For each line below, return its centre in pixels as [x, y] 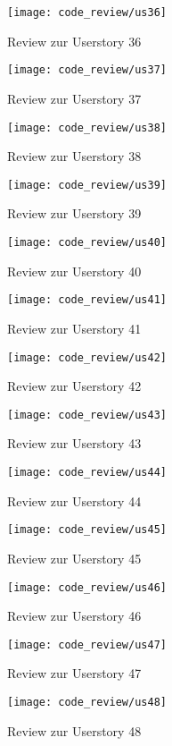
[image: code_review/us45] [87, 530]
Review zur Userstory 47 [74, 673]
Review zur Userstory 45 [74, 558]
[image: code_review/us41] [87, 300]
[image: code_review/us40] [87, 242]
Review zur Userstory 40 [74, 271]
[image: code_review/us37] [87, 70]
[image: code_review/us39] [87, 185]
